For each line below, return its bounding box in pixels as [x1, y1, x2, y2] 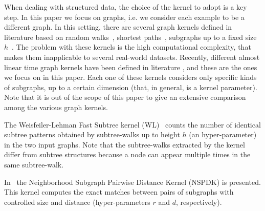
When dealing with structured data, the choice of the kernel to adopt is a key [4, 2, 247, 12]
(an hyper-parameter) [189, 129, 257, 140]
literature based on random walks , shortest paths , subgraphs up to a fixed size [4, 31, 257, 42]
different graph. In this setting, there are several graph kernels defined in [4, 22, 232, 32]
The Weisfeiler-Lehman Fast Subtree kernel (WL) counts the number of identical [4, 119, 261, 130]
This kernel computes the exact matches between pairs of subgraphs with [4, 186, 234, 197]
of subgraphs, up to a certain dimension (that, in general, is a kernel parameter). [4, 81, 257, 92]
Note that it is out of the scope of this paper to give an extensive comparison [4, 92, 246, 102]
